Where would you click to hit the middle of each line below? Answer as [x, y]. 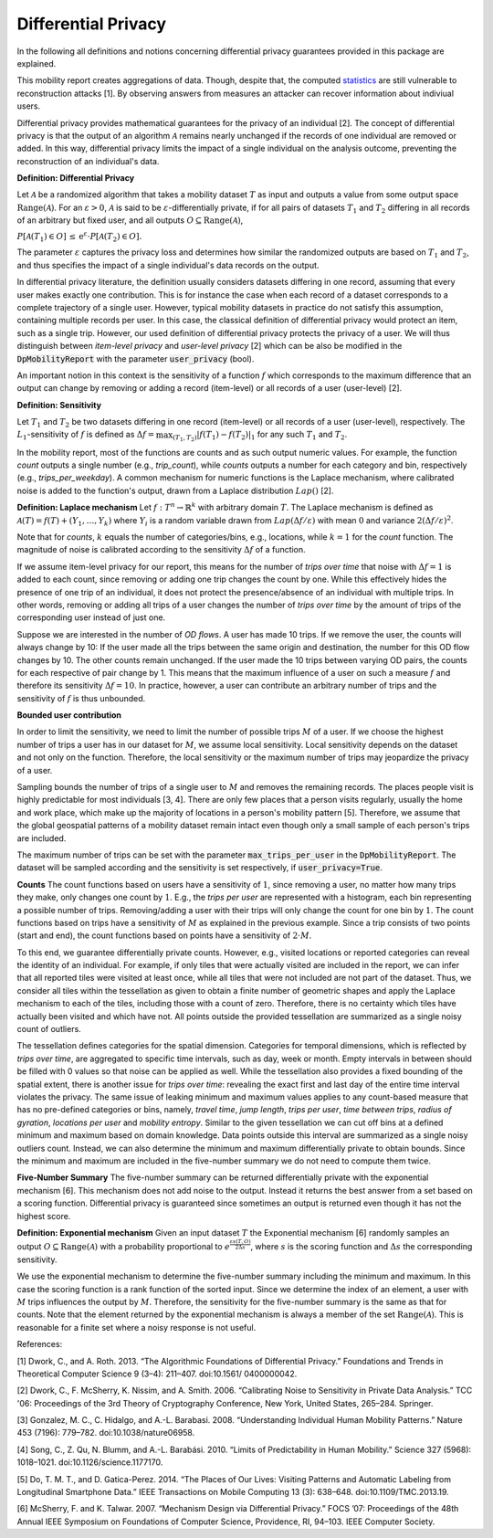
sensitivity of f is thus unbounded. [81, 698]
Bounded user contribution [69, 715]
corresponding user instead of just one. [91, 617]
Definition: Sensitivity [59, 405]
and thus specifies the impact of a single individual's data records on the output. [168, 265]
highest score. [44, 1216]
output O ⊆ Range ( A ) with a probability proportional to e [123, 1247]
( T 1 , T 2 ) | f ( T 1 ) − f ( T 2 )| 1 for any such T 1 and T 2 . [260, 436]
